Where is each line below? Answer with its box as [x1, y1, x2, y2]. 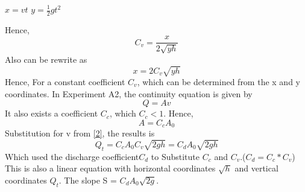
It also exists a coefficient [5, 107, 98, 120]
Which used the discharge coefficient [5, 150, 139, 162]
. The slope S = [58, 173, 117, 186]
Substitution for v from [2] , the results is [5, 127, 155, 139]
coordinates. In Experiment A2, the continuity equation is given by [5, 87, 253, 100]
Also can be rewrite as [5, 53, 87, 65]
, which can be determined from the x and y [137, 75, 300, 88]
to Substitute [151, 150, 200, 162]
